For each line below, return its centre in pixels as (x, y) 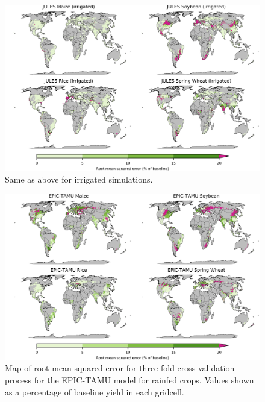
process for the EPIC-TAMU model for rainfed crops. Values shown (129, 380)
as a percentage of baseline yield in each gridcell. (95, 391)
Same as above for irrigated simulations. (79, 179)
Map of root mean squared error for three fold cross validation (120, 368)
